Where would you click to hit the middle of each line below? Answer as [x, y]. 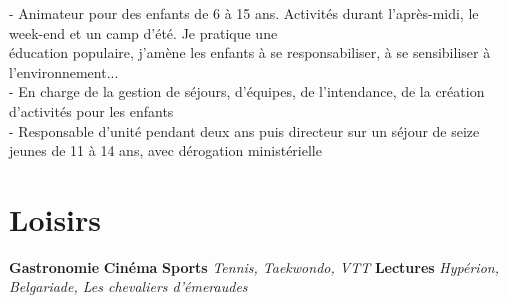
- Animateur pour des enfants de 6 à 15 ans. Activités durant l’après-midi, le [244, 13]
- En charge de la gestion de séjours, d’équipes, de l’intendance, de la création [247, 91]
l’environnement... [64, 71]
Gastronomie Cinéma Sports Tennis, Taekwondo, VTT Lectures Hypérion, [254, 266]
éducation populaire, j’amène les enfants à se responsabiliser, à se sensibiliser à [250, 52]
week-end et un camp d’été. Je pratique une [143, 32]
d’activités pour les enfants [91, 110]
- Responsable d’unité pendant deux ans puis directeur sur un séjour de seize [244, 130]
